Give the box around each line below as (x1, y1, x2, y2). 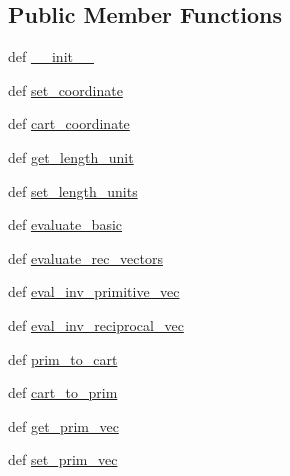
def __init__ (8, 46, 94, 67)
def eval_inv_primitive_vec (8, 281, 180, 302)
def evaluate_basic (8, 214, 123, 235)
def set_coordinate (8, 79, 123, 100)
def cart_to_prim (8, 382, 118, 403)
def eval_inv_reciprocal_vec (8, 314, 184, 335)
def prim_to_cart (8, 348, 118, 369)
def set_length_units (8, 180, 138, 201)
